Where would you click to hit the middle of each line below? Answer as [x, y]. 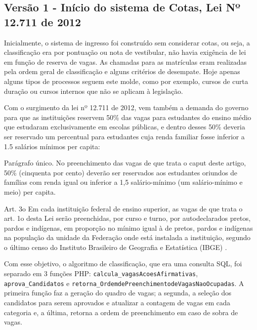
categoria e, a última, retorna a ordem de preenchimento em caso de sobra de [121, 312]
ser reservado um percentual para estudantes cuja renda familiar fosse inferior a [124, 136]
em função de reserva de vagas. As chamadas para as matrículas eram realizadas [126, 62]
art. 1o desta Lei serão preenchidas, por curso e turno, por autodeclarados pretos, [127, 218]
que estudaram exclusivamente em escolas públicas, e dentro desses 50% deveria [125, 127]
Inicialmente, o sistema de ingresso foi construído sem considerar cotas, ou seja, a [127, 42]
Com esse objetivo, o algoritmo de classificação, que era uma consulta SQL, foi [123, 264]
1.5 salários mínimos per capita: [52, 146]
